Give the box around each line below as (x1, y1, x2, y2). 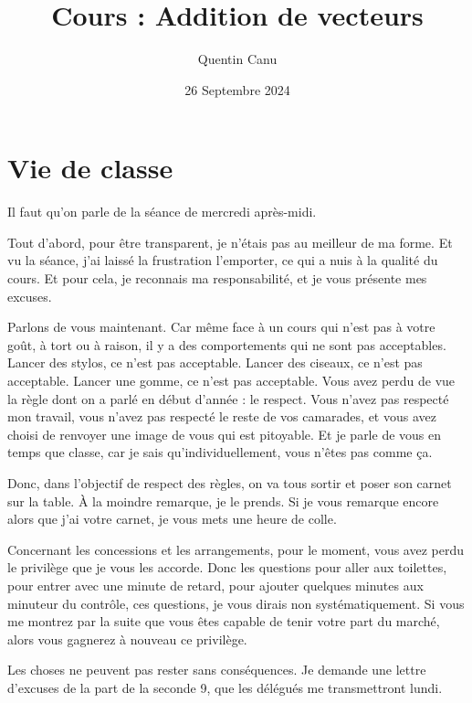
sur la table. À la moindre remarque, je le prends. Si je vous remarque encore (7, 491, 439, 510)
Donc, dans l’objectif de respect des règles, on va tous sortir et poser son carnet (7, 473, 452, 492)
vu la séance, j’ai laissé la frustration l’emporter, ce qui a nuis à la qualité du (7, 250, 438, 270)
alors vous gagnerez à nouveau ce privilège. (7, 629, 247, 648)
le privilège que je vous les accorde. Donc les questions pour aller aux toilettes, (7, 558, 447, 577)
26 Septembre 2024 (184, 80, 290, 99)
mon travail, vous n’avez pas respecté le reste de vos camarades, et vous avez (7, 407, 436, 426)
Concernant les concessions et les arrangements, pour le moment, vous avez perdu (7, 539, 464, 559)
